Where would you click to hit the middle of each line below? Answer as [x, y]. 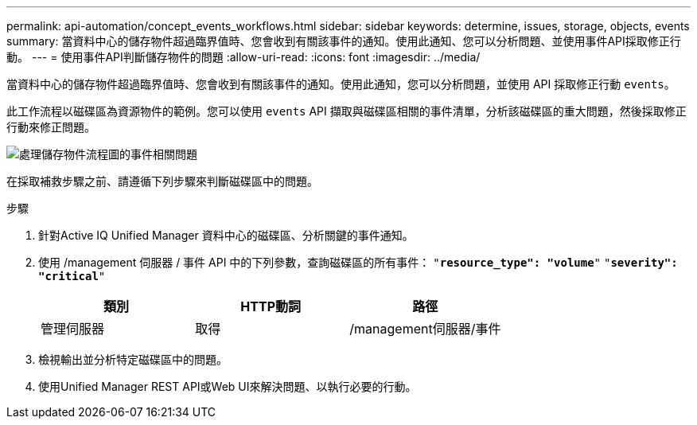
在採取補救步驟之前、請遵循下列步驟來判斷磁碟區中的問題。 [162, 181]
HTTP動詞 [271, 306]
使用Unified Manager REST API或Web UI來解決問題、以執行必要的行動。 [228, 386]
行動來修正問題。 [51, 127]
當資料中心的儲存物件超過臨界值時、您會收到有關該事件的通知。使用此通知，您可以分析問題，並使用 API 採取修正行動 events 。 [341, 84]
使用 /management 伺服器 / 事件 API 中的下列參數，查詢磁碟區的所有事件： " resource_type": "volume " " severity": [358, 262]
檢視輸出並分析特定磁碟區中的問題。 [133, 359]
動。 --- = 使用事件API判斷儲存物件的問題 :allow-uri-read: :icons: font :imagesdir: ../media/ [243, 57]
